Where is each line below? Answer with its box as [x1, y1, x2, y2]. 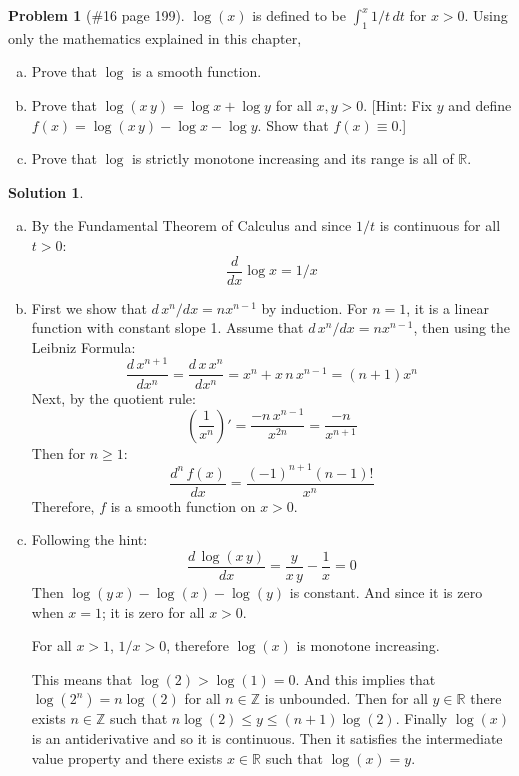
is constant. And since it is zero [289, 582, 483, 603]
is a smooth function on [110, 495, 256, 516]
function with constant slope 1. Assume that [31, 317, 304, 338]
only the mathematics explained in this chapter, [8, 27, 302, 48]
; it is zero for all [102, 601, 205, 622]
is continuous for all [379, 215, 501, 236]
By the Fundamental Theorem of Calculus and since [31, 215, 352, 236]
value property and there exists [31, 747, 223, 768]
